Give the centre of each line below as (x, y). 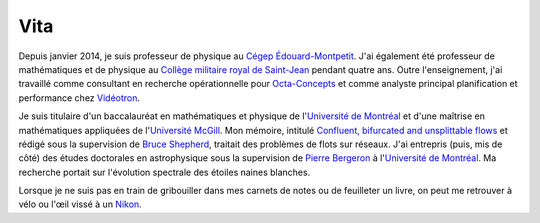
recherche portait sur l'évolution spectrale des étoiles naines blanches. (164, 172)
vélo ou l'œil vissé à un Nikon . (80, 204)
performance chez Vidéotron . (79, 97)
